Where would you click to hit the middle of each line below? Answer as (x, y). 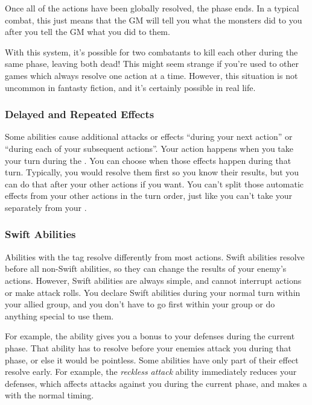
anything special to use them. (59, 316)
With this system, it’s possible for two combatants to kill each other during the (151, 52)
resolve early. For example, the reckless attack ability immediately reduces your (151, 372)
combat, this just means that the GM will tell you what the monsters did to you (154, 20)
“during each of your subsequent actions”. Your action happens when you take (149, 148)
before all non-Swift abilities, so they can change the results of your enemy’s (146, 268)
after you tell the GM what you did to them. (88, 32)
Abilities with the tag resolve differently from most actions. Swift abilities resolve (155, 256)
